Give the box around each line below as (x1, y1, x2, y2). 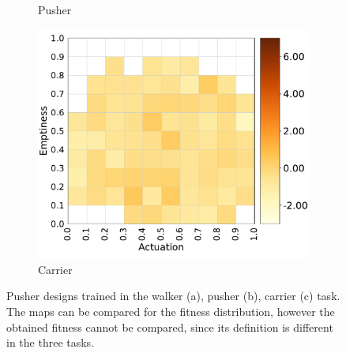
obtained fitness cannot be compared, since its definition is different (6, 318, 333, 335)
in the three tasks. (6, 334, 95, 351)
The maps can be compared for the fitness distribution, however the (6, 302, 335, 319)
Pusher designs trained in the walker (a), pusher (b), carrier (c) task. (6, 287, 340, 304)
